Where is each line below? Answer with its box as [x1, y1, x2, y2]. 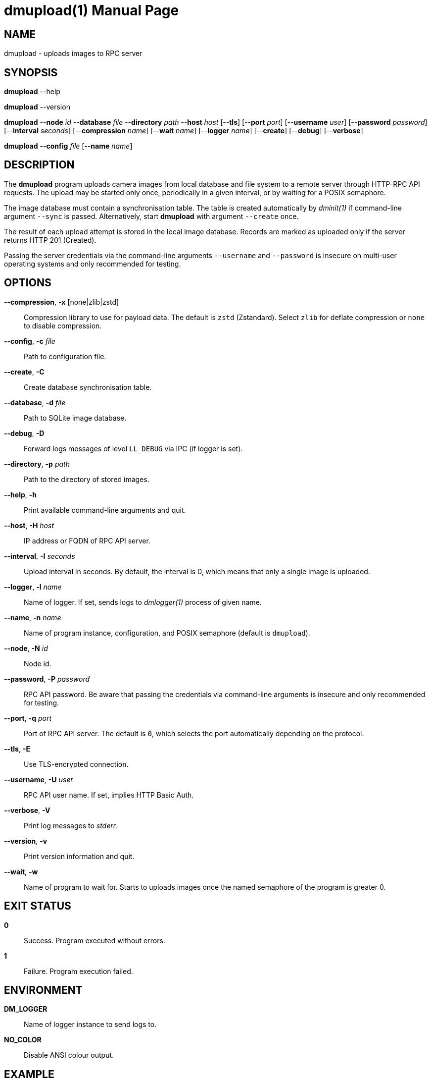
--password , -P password [4, 674, 90, 683]
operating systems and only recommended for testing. [4, 259, 181, 268]
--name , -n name [4, 613, 61, 622]
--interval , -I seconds [4, 551, 75, 560]
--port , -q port [4, 713, 51, 722]
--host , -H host [4, 521, 54, 530]
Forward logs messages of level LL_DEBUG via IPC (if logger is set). [24, 444, 243, 453]
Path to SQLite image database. [24, 413, 127, 422]
